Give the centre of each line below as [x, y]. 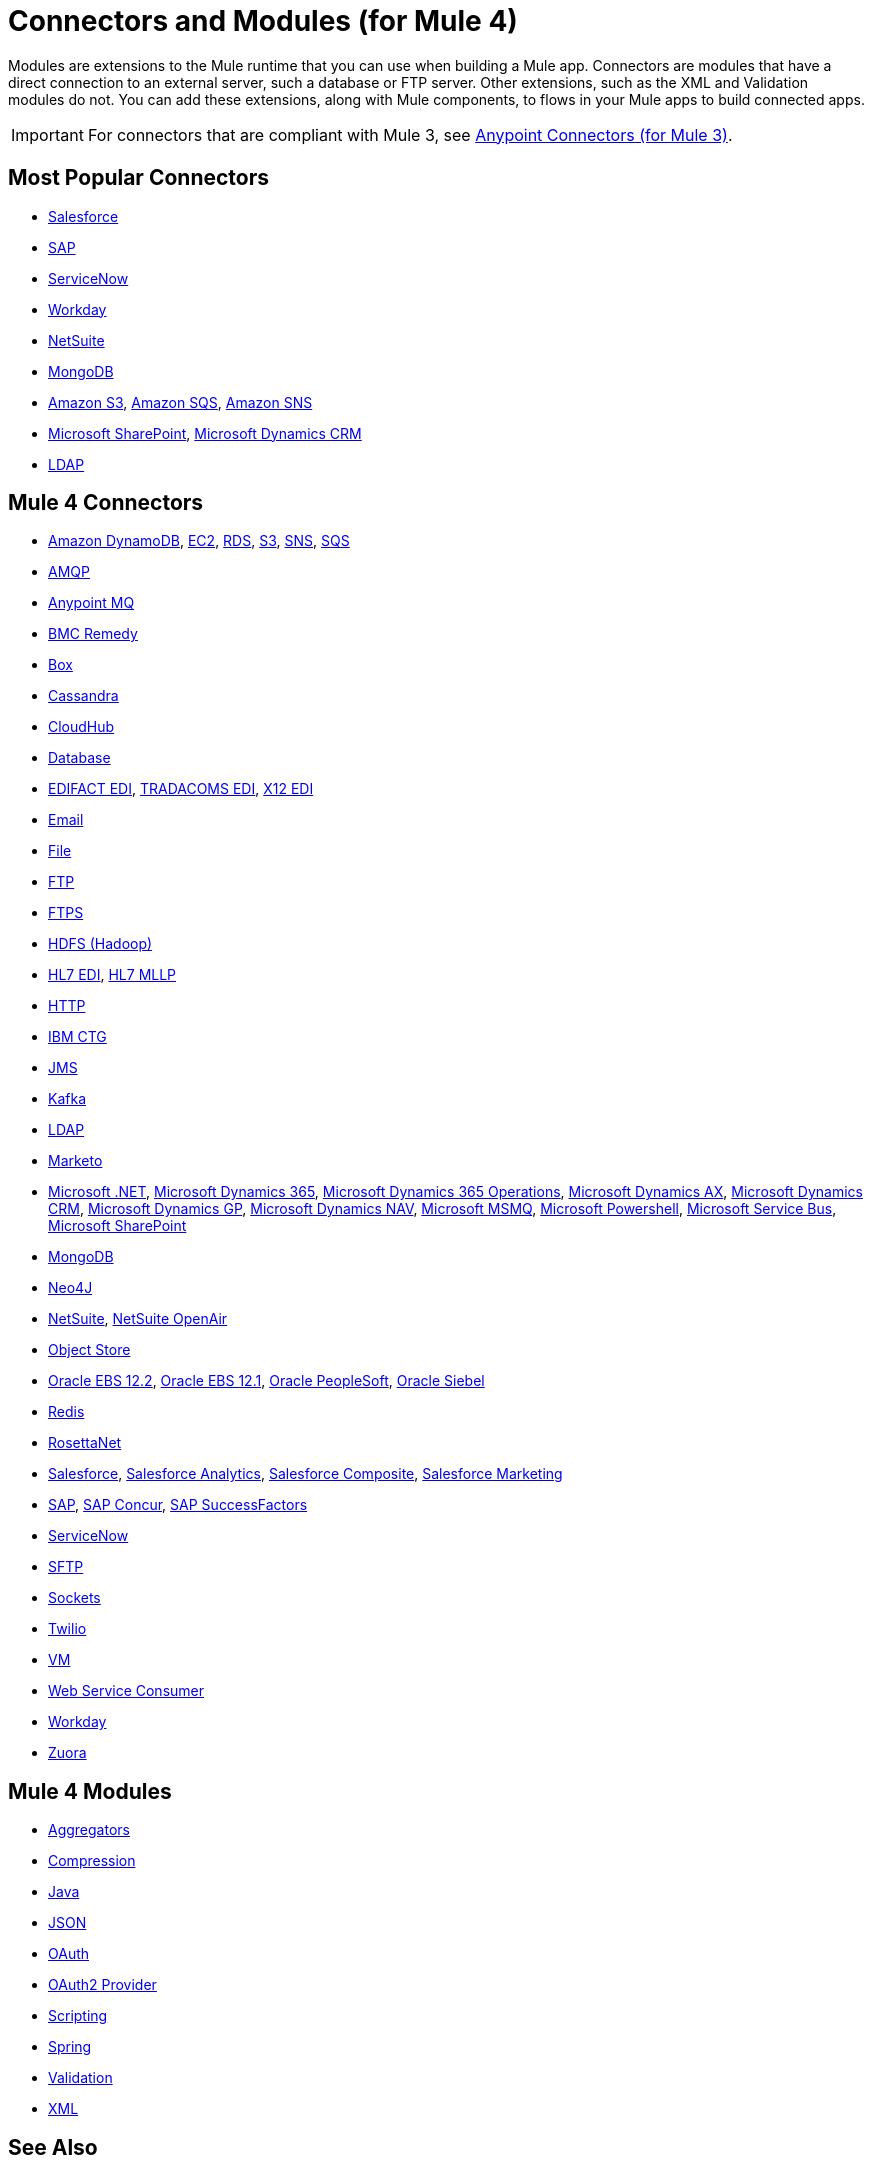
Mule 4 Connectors [106, 503]
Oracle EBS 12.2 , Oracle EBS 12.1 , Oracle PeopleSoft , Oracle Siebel [266, 1381]
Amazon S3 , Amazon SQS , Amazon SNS [180, 402]
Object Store [89, 1350]
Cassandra [83, 696]
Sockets [74, 1598]
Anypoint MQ [91, 603]
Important [47, 134]
